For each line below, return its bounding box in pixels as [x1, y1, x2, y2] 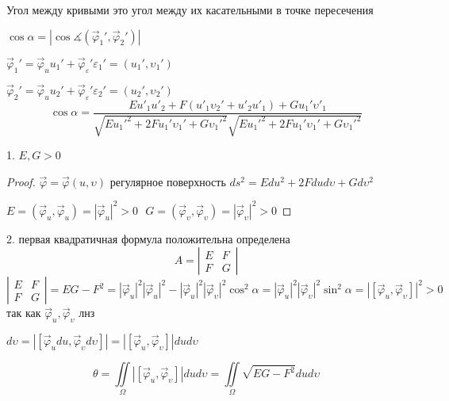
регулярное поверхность [109, 173, 226, 189]
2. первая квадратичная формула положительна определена [6, 230, 290, 246]
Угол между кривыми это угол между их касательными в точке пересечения [6, 2, 374, 17]
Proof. [6, 173, 36, 189]
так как [6, 304, 41, 321]
